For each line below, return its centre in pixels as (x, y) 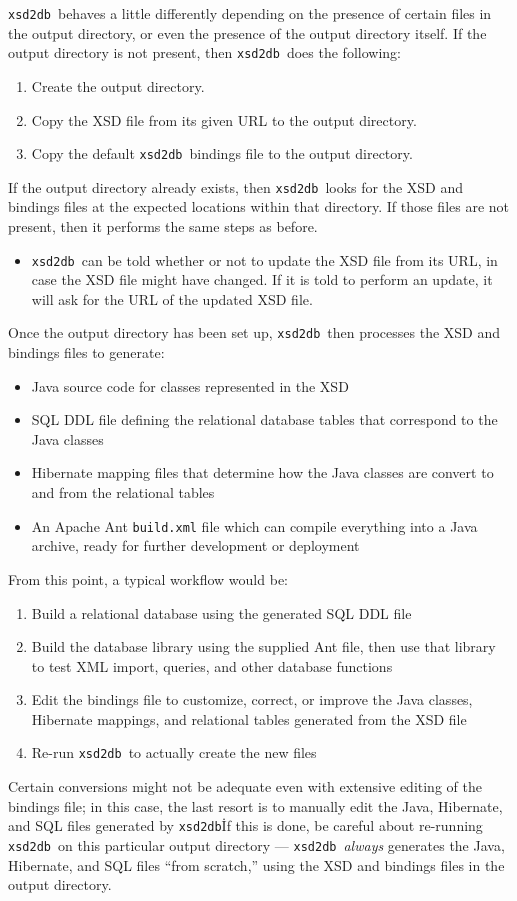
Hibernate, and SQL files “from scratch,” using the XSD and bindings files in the (256, 864)
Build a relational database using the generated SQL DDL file (221, 612)
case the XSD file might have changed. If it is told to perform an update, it (262, 279)
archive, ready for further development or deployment (195, 545)
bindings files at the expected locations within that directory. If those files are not (259, 206)
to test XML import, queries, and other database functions (212, 665)
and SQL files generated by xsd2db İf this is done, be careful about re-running (245, 825)
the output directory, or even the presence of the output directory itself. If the (247, 32)
